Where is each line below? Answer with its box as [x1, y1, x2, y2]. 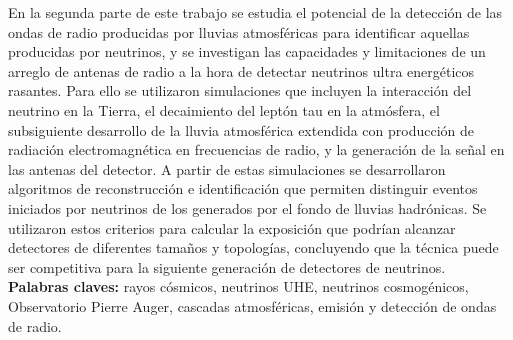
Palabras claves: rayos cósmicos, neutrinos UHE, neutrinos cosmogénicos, [8, 276, 469, 297]
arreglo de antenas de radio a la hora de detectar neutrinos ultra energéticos [8, 60, 475, 81]
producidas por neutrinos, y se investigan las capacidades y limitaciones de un [8, 41, 486, 62]
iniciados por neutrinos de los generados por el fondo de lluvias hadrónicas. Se [8, 197, 487, 218]
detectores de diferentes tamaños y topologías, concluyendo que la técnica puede [8, 237, 499, 258]
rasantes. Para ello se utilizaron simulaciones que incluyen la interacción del [8, 80, 472, 101]
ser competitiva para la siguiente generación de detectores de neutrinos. [8, 256, 446, 277]
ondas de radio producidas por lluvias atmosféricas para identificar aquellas [8, 21, 470, 42]
